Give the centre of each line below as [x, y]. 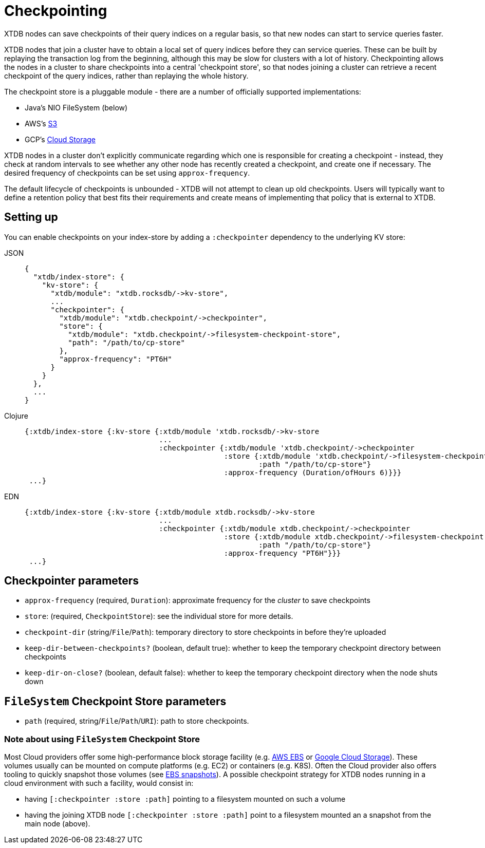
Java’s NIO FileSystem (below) [76, 107]
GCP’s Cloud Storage [60, 139]
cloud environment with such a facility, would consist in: [99, 783]
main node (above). [58, 824]
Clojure [16, 416]
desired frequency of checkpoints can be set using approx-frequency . [127, 173]
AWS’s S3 [41, 123]
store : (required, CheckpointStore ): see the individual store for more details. [159, 616]
